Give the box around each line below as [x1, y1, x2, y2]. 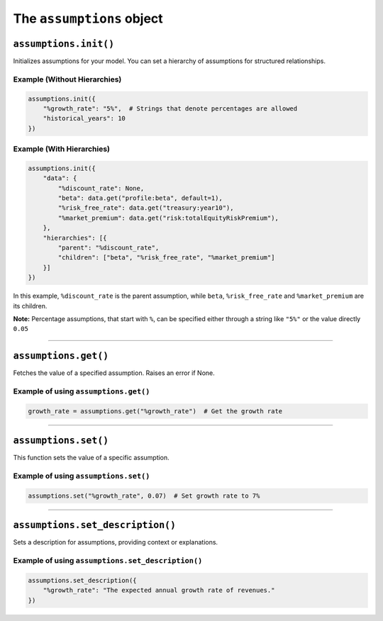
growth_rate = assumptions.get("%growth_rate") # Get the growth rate [28, 407, 283, 415]
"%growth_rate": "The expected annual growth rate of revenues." [43, 586, 275, 595]
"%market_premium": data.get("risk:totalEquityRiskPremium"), [57, 213, 279, 222]
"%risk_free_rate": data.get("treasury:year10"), [57, 204, 234, 212]
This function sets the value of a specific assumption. [13, 454, 170, 462]
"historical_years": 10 [43, 114, 126, 123]
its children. [13, 301, 48, 310]
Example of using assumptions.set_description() [13, 556, 203, 566]
